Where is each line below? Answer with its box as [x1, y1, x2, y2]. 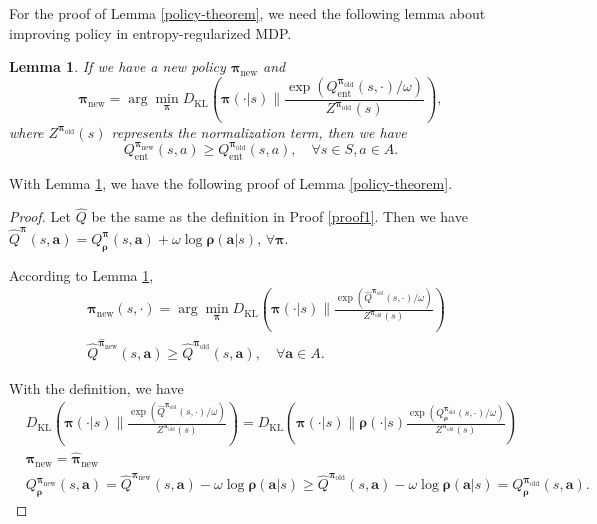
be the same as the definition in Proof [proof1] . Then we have [91, 206, 468, 227]
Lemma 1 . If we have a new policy [9, 56, 226, 77]
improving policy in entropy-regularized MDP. [9, 22, 292, 43]
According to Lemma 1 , [9, 264, 154, 285]
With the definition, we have [9, 378, 184, 399]
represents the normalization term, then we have [111, 121, 407, 142]
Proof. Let [9, 206, 71, 227]
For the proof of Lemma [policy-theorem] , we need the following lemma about [9, 3, 486, 23]
